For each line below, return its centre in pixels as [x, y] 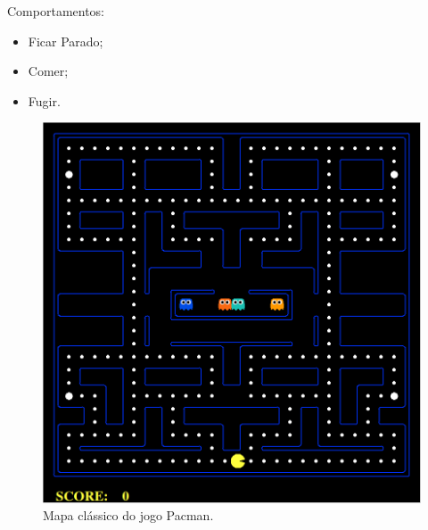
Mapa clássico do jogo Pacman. [128, 515]
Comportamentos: [56, 11]
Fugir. [44, 100]
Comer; [48, 71]
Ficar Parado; [66, 41]
